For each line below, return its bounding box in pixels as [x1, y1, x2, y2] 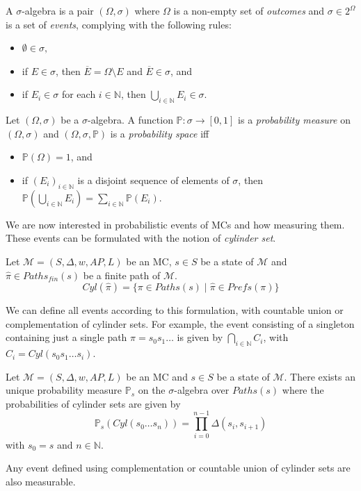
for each [61, 87, 96, 101]
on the [138, 383, 166, 397]
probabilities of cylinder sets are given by [6, 396, 181, 410]
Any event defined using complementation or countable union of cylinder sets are [6, 460, 351, 475]
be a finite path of [83, 267, 161, 282]
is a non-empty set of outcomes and [173, 3, 325, 17]
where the [282, 383, 324, 397]
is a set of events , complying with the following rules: [6, 17, 232, 31]
